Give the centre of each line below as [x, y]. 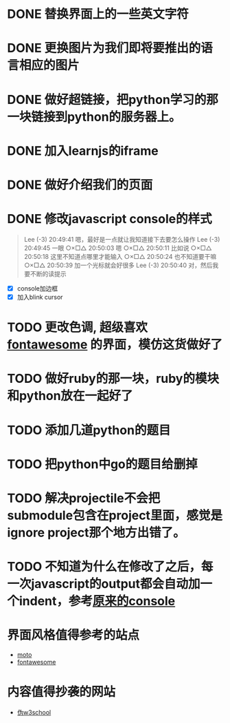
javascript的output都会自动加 [116, 584]
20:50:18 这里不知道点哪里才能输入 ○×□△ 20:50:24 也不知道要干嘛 [120, 256]
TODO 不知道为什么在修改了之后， [104, 567]
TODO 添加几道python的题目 [89, 430]
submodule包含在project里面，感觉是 [115, 515]
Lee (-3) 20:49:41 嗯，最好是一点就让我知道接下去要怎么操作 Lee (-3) [122, 239]
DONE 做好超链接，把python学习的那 [113, 99]
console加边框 [37, 288]
